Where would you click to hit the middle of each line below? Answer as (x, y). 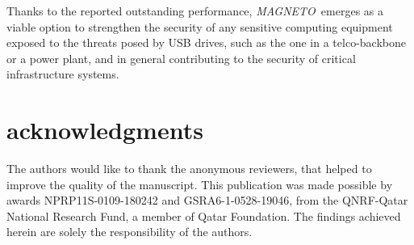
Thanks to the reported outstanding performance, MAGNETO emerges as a (195, 11)
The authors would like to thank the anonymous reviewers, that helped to (189, 169)
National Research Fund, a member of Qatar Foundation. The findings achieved (204, 215)
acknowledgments (105, 130)
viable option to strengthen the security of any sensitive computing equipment (200, 26)
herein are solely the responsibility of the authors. (130, 232)
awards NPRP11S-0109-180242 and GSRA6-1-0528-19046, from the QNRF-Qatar (207, 200)
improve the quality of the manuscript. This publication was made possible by (200, 184)
